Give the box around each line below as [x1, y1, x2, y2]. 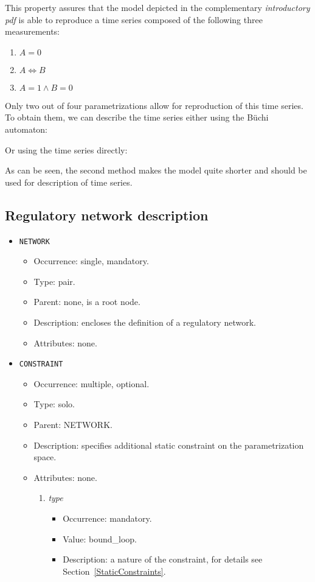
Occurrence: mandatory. [63, 511, 152, 524]
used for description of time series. [5, 175, 133, 188]
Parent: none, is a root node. [33, 295, 140, 308]
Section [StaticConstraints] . [63, 564, 166, 577]
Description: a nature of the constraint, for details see [63, 553, 263, 566]
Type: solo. [33, 398, 75, 410]
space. [33, 451, 57, 463]
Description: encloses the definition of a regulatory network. [33, 315, 256, 328]
